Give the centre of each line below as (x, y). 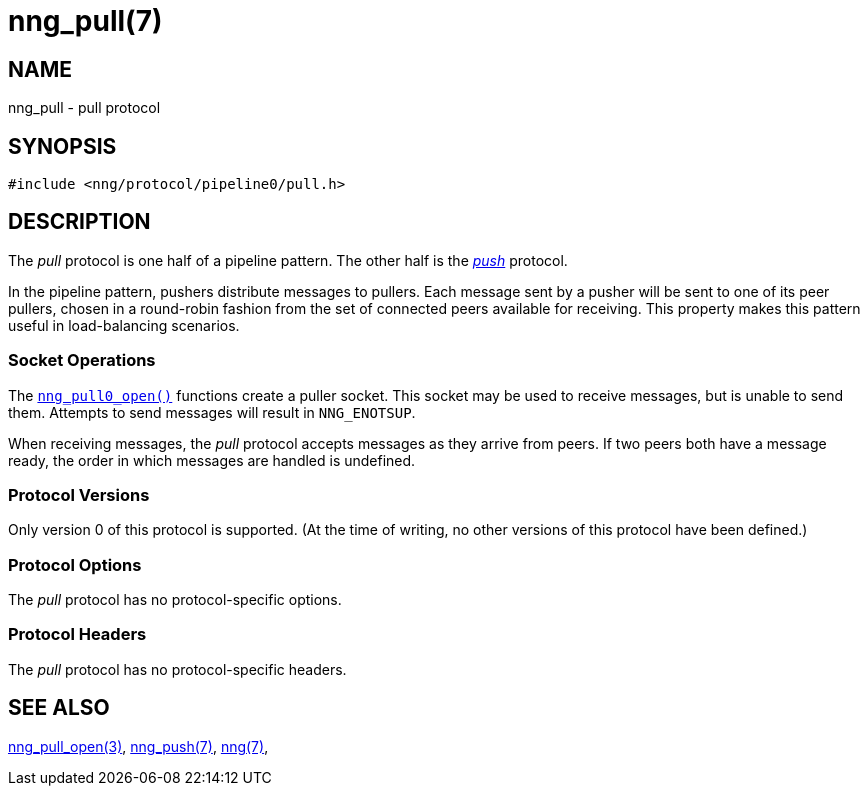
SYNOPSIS (62, 146)
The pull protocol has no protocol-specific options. (175, 600)
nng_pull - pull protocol (84, 108)
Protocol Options (75, 564)
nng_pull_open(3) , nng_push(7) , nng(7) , (138, 746)
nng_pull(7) (85, 21)
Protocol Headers (77, 634)
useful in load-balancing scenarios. (124, 325)
